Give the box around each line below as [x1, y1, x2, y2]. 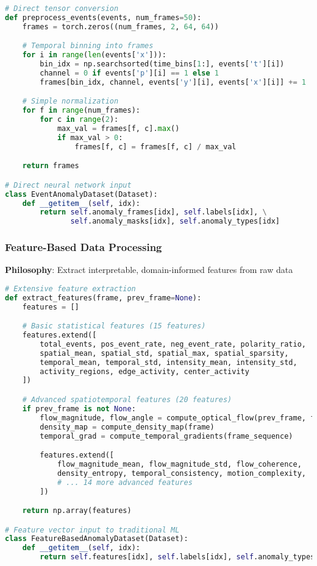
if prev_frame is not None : [22, 404, 136, 413]
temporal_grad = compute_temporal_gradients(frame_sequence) [40, 431, 293, 440]
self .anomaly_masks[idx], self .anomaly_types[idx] [70, 217, 280, 226]
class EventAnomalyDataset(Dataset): [5, 189, 158, 199]
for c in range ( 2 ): [40, 115, 119, 124]
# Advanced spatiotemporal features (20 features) [22, 395, 232, 404]
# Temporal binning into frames [22, 41, 154, 51]
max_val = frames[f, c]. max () [57, 124, 180, 133]
